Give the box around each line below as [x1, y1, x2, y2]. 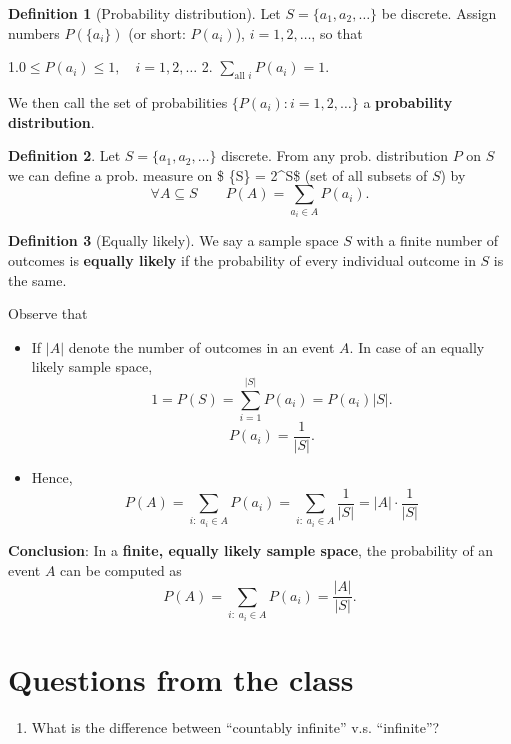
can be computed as [60, 559, 182, 580]
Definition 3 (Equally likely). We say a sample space [8, 230, 339, 251]
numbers [8, 22, 60, 43]
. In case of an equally [349, 336, 485, 357]
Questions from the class [8, 658, 354, 699]
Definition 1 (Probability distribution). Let [8, 3, 281, 23]
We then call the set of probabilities [8, 91, 228, 112]
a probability [363, 91, 453, 112]
